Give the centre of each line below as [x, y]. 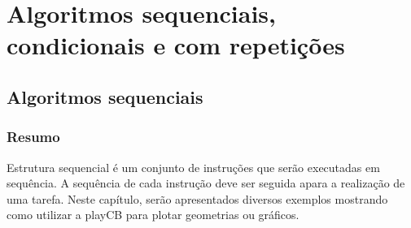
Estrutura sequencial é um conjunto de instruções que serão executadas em [193, 167]
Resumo [33, 137]
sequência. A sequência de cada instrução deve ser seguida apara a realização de [206, 183]
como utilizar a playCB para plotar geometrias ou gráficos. [153, 215]
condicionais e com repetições [176, 45]
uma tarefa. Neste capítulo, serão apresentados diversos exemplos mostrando [197, 198]
